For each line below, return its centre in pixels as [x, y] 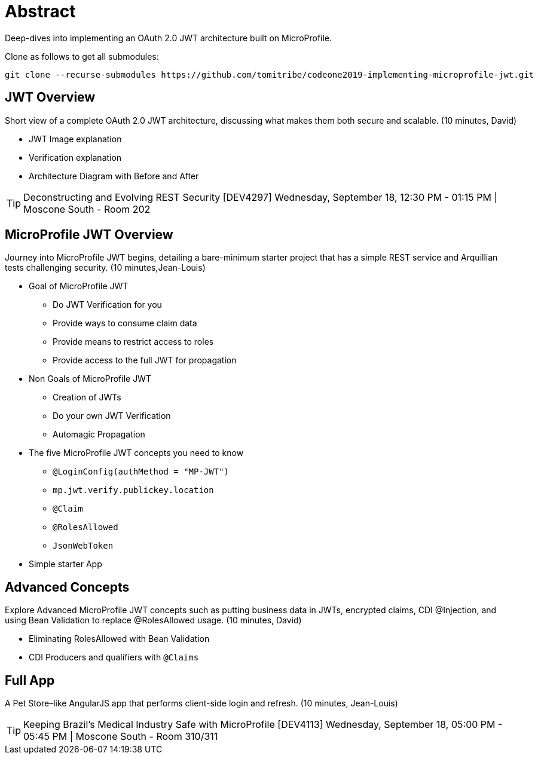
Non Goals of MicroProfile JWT [90, 379]
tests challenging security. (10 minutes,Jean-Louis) [105, 268]
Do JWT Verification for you [107, 305]
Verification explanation [75, 157]
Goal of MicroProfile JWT [79, 286]
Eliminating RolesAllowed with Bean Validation [119, 639]
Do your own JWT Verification [112, 416]
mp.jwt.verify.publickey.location [133, 490]
